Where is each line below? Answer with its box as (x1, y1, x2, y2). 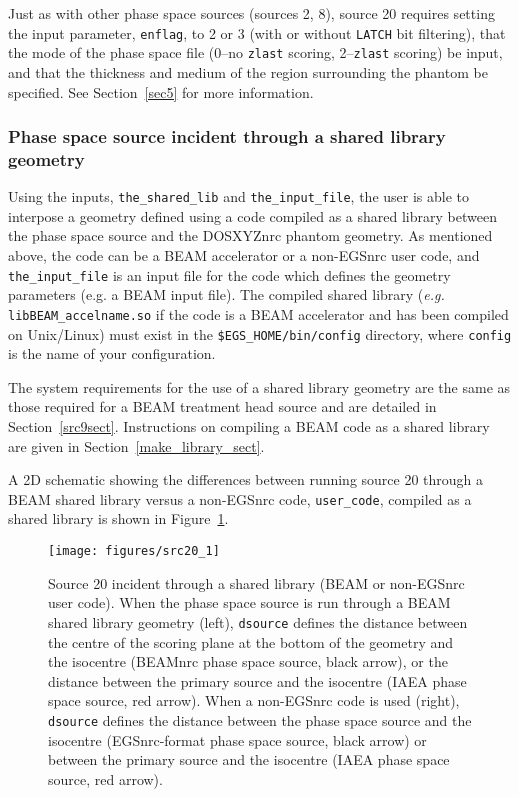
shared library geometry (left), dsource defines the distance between (48, 611, 468, 632)
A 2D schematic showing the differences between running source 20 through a (8, 469, 484, 490)
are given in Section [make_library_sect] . (8, 435, 265, 456)
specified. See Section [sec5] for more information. (8, 81, 314, 102)
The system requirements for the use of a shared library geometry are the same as (8, 376, 511, 397)
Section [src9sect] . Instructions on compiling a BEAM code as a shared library (8, 416, 490, 437)
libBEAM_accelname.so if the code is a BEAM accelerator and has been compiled (8, 303, 509, 324)
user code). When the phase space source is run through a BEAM (48, 592, 451, 613)
